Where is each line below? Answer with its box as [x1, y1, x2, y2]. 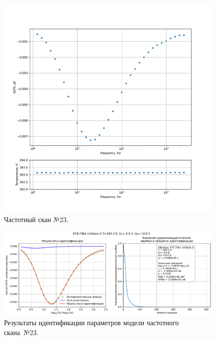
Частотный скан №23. [4, 214, 69, 224]
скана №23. [4, 327, 39, 337]
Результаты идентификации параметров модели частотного [4, 317, 179, 328]
